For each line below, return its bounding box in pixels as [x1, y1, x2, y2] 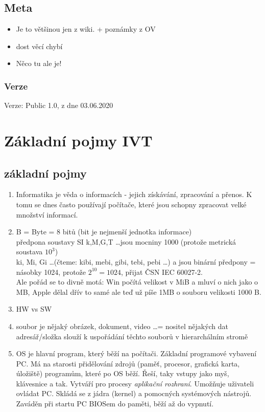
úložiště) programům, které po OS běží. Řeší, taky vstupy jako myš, [16, 368, 229, 379]
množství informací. [16, 209, 78, 220]
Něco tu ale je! [16, 58, 62, 69]
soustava [16, 246, 43, 257]
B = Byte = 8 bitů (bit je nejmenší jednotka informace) [16, 226, 192, 237]
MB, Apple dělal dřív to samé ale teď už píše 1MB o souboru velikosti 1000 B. [16, 286, 261, 297]
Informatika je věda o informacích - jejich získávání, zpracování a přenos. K [16, 189, 252, 200]
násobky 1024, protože [16, 266, 86, 277]
